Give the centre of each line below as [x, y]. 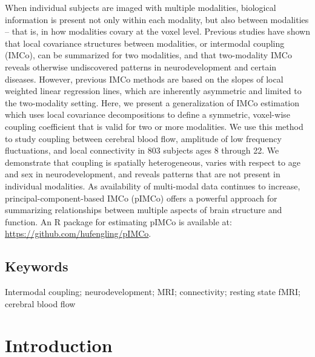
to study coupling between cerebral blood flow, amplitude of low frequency [143, 138]
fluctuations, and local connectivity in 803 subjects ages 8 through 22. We [142, 150]
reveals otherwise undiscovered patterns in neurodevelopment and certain [141, 66]
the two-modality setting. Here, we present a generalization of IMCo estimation [152, 102]
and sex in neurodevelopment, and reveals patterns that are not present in [143, 174]
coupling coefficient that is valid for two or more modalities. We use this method [154, 126]
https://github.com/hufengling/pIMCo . [78, 233]
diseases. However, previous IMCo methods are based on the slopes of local [144, 79]
